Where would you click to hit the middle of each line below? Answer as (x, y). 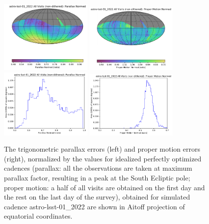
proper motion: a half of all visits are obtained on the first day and (104, 187)
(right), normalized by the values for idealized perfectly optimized (103, 158)
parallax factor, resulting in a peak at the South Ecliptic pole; (97, 177)
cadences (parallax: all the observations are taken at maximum (98, 168)
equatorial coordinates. (38, 216)
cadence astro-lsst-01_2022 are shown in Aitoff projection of (94, 206)
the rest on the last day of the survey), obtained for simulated (97, 197)
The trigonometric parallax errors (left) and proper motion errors (102, 149)
